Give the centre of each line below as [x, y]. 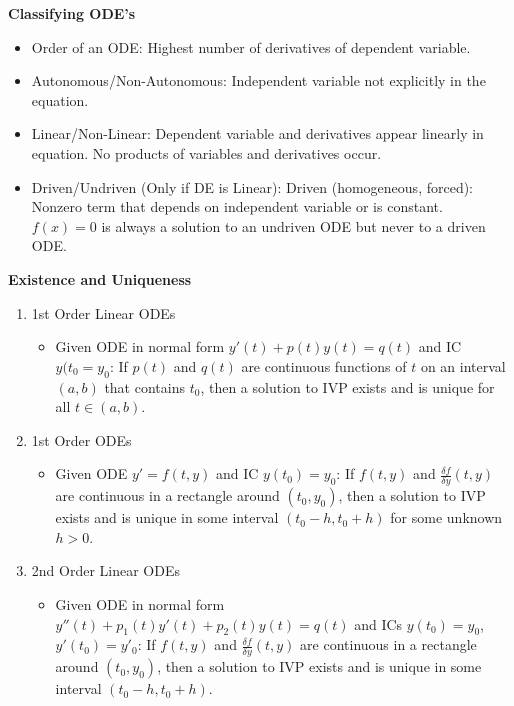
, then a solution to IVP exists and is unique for [347, 386]
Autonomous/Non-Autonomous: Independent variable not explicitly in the [258, 80]
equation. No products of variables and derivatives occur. [206, 152]
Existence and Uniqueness [100, 278]
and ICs [378, 623]
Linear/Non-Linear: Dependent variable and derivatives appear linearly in [257, 133]
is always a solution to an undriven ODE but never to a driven [293, 225]
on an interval [463, 365]
